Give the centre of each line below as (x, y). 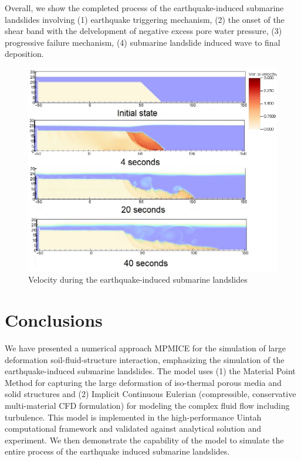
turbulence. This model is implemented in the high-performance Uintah (133, 417)
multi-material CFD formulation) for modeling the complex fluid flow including (147, 405)
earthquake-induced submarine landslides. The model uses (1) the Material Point (150, 371)
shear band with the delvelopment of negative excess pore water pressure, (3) (143, 31)
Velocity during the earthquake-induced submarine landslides (138, 279)
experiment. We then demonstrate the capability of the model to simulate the (144, 440)
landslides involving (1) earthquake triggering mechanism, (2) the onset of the (145, 19)
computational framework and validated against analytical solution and (133, 428)
